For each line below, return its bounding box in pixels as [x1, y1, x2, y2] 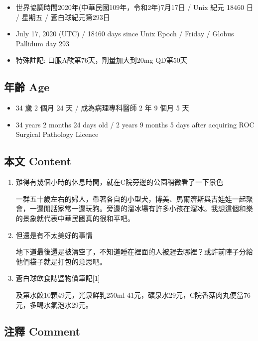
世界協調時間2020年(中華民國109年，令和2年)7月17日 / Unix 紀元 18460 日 [15, 2, 254, 12]
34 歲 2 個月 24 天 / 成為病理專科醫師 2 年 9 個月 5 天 [15, 103, 189, 113]
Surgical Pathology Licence [15, 129, 99, 139]
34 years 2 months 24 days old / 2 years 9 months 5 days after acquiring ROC [15, 119, 255, 129]
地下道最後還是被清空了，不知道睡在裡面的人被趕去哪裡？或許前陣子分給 [15, 246, 253, 257]
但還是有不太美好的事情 [15, 229, 93, 240]
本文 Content [4, 153, 71, 169]
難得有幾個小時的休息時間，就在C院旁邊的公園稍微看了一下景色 [15, 177, 223, 187]
